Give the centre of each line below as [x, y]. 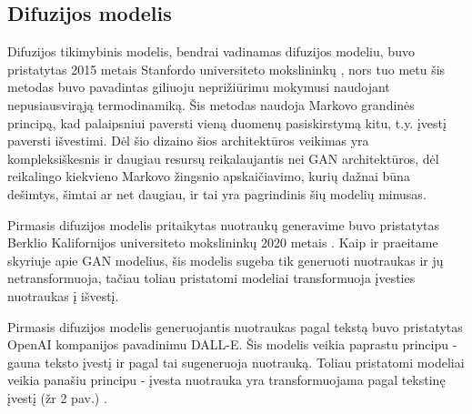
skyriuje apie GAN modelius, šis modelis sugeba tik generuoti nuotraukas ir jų [226, 260]
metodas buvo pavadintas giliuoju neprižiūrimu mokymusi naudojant [199, 87]
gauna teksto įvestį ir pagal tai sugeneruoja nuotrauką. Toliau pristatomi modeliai [236, 362]
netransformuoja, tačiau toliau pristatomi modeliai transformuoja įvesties [211, 278]
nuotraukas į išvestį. [63, 295]
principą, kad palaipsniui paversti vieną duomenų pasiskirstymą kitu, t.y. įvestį [227, 122]
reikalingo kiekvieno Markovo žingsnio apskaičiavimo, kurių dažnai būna [209, 176]
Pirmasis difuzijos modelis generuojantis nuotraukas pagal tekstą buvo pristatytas [235, 326]
